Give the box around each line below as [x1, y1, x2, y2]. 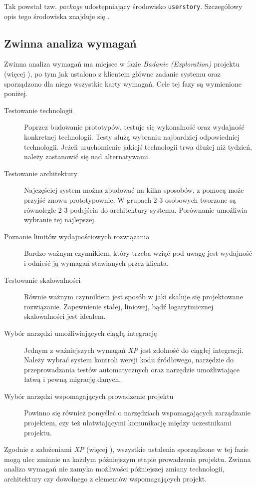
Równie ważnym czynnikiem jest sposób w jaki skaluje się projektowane [24, 291, 243, 302]
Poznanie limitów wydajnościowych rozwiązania [4, 231, 150, 241]
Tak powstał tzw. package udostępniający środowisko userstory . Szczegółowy [4, 1, 243, 11]
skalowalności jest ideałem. [24, 311, 106, 321]
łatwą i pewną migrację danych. [24, 374, 121, 384]
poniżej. [4, 88, 28, 99]
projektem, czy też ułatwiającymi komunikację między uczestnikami [24, 417, 232, 428]
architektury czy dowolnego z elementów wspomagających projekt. [4, 473, 207, 484]
